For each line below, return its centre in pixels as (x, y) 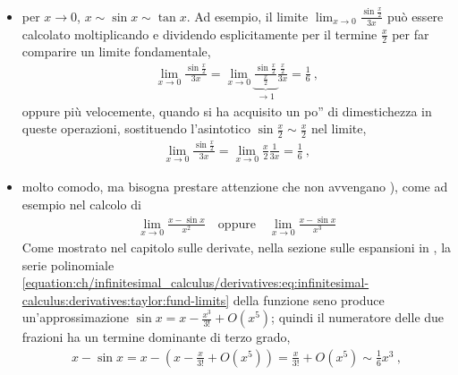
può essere (415, 16)
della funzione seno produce (309, 299)
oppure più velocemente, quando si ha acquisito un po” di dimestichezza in (227, 111)
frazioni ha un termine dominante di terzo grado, (156, 337)
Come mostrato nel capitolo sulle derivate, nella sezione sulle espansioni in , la (237, 247)
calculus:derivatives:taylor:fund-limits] (126, 299)
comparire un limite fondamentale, (116, 51)
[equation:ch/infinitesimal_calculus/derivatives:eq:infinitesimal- (195, 282)
